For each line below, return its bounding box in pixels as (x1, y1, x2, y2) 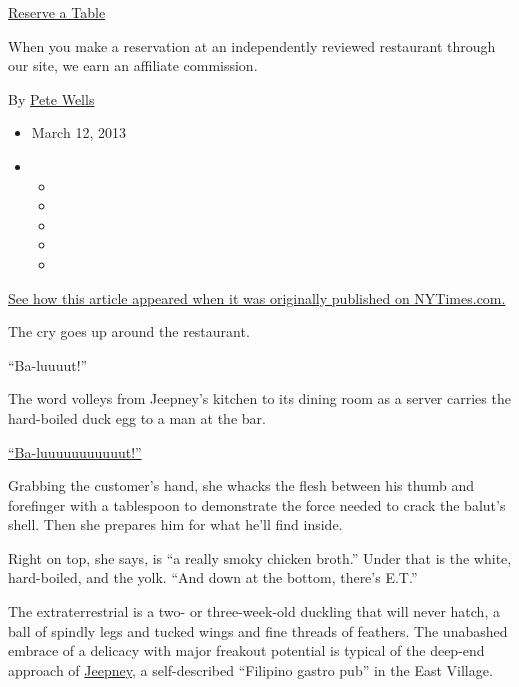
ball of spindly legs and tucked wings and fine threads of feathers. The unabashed (8, 620, 508, 641)
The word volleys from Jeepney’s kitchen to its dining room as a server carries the (8, 388, 511, 409)
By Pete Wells (8, 88, 95, 109)
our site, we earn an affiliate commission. (8, 55, 258, 76)
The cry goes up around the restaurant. (8, 321, 250, 342)
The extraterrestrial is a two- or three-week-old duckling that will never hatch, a (8, 601, 500, 622)
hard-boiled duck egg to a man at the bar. (8, 407, 266, 428)
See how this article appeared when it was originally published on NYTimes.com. (8, 287, 506, 308)
